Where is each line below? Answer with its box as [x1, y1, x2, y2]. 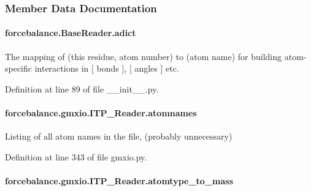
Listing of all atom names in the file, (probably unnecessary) [5, 130, 232, 143]
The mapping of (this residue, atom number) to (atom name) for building [5, 50, 282, 62]
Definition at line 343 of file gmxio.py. [5, 150, 147, 163]
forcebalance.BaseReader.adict [5, 26, 136, 39]
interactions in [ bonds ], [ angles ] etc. [34, 62, 179, 75]
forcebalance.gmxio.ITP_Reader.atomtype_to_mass [5, 174, 234, 187]
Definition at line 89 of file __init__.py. [5, 82, 159, 95]
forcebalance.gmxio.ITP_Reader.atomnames [5, 107, 197, 119]
